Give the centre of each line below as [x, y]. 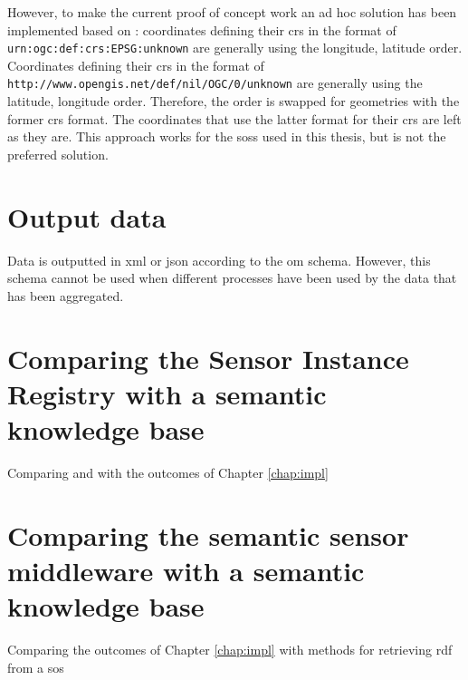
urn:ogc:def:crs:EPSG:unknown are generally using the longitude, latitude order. [235, 48]
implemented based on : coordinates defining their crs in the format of [202, 29]
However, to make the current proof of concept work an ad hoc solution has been [232, 12]
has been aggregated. [66, 295]
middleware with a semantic [186, 570]
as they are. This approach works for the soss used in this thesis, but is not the [227, 136]
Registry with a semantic [167, 393]
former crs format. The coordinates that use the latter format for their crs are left [234, 118]
